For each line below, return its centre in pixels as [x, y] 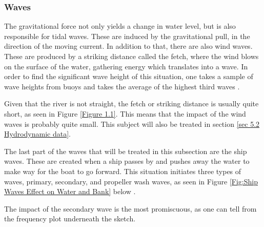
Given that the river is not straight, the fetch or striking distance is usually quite [131, 103]
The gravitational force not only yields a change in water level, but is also [120, 26]
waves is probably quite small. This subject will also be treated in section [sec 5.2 [132, 124]
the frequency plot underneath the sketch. [70, 219]
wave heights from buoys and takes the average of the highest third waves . [122, 86]
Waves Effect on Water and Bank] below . [70, 191]
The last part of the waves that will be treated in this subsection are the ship [126, 151]
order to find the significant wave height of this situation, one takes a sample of [129, 76]
